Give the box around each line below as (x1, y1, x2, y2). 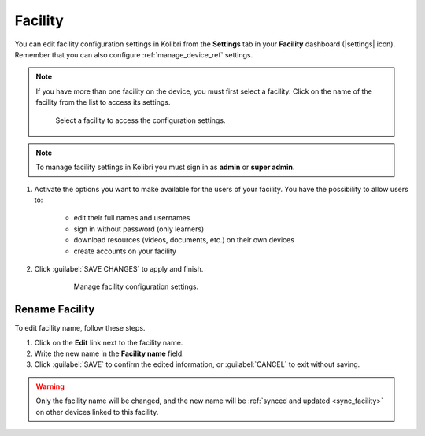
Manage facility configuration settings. (73, 282, 199, 291)
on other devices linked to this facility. (35, 407, 159, 416)
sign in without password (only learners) (73, 224, 205, 234)
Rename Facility (14, 303, 95, 316)
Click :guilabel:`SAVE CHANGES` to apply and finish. (34, 264, 204, 274)
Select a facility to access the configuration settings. (55, 115, 226, 125)
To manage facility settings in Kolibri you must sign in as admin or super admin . (35, 162, 295, 172)
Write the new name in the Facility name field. (34, 349, 184, 358)
